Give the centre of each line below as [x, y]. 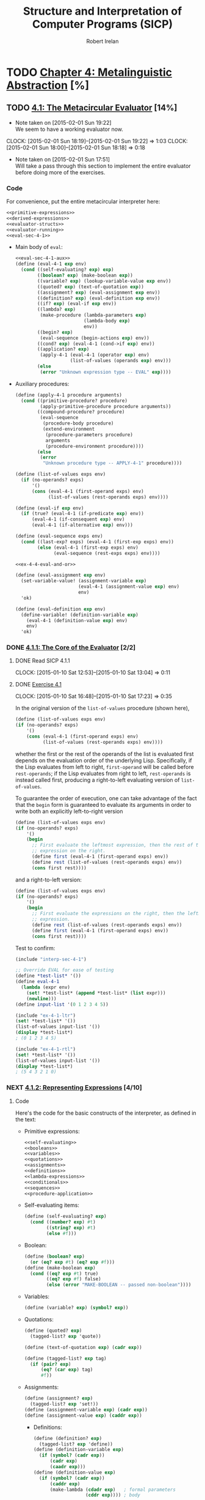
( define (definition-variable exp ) [78, 1450]
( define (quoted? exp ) [53, 1331]
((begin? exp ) [55, 332]
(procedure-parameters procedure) [89, 435]
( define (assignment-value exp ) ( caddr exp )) [83, 1415]
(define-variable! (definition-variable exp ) [80, 615]
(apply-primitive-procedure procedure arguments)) [106, 406]
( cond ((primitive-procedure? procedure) [74, 401]
